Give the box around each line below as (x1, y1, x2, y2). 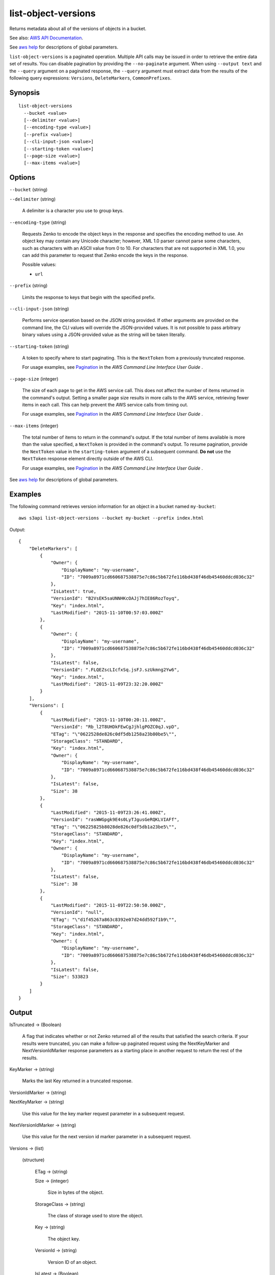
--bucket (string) (9, 187, 48, 193)
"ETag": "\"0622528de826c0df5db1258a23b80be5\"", (50, 731, 177, 737)
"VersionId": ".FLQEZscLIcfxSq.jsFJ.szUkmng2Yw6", (50, 667, 180, 673)
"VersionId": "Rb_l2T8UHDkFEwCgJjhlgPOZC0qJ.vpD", (50, 724, 180, 730)
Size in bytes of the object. (47, 1189, 104, 1195)
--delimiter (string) (9, 196, 56, 202)
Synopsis (9, 88, 40, 97)
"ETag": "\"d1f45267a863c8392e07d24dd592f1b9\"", (50, 916, 177, 923)
